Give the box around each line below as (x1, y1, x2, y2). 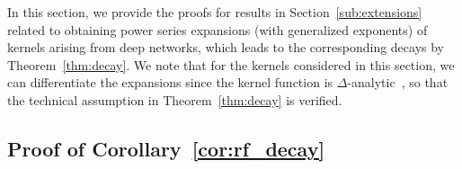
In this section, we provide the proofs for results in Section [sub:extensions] (7, 3, 422, 21)
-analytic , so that (347, 73, 449, 92)
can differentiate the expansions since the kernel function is (7, 73, 333, 92)
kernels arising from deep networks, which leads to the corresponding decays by (7, 38, 445, 57)
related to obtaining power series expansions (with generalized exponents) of (7, 20, 428, 39)
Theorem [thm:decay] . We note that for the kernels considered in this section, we (7, 55, 455, 74)
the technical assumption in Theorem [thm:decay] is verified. (7, 90, 342, 109)
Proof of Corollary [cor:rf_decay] (7, 134, 325, 162)
